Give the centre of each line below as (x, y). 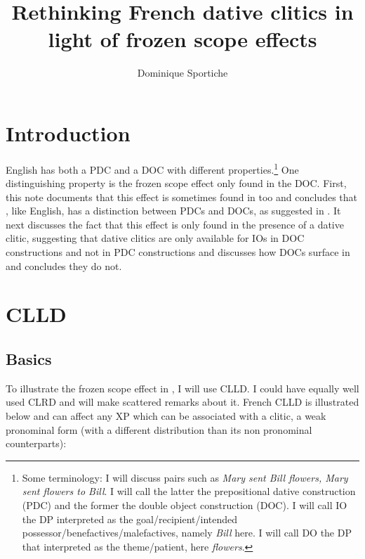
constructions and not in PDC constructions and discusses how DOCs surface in (178, 252)
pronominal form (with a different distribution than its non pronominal (159, 429)
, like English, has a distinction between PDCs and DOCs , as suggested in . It (173, 211)
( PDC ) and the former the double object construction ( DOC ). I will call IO (185, 505)
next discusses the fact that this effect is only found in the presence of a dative (175, 224)
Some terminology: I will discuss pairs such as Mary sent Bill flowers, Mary (185, 477)
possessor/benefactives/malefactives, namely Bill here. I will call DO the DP (187, 533)
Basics (29, 359)
